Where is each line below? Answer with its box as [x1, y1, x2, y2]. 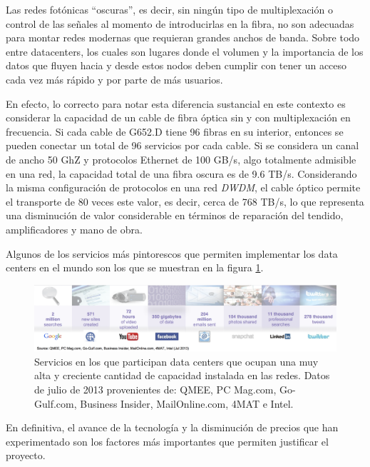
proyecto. [6, 448, 46, 463]
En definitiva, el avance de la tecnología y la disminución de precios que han [6, 420, 339, 435]
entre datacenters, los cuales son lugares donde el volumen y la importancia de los [6, 44, 364, 59]
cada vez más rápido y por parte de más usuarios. [6, 71, 223, 86]
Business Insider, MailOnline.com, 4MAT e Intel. [80, 396, 294, 411]
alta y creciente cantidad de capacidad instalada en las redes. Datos [34, 368, 330, 383]
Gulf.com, [34, 396, 77, 411]
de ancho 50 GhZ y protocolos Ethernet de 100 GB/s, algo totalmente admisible [6, 151, 356, 166]
